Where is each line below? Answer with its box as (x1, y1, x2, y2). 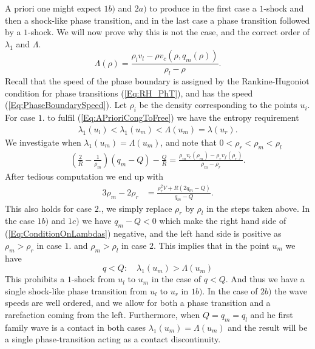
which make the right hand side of (159, 214, 286, 227)
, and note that (160, 135, 217, 148)
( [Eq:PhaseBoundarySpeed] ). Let (5, 98, 127, 111)
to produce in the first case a (149, 2, 257, 14)
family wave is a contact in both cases (5, 320, 146, 333)
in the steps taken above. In (206, 202, 310, 214)
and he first (250, 308, 293, 320)
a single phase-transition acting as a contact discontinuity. (5, 333, 221, 345)
